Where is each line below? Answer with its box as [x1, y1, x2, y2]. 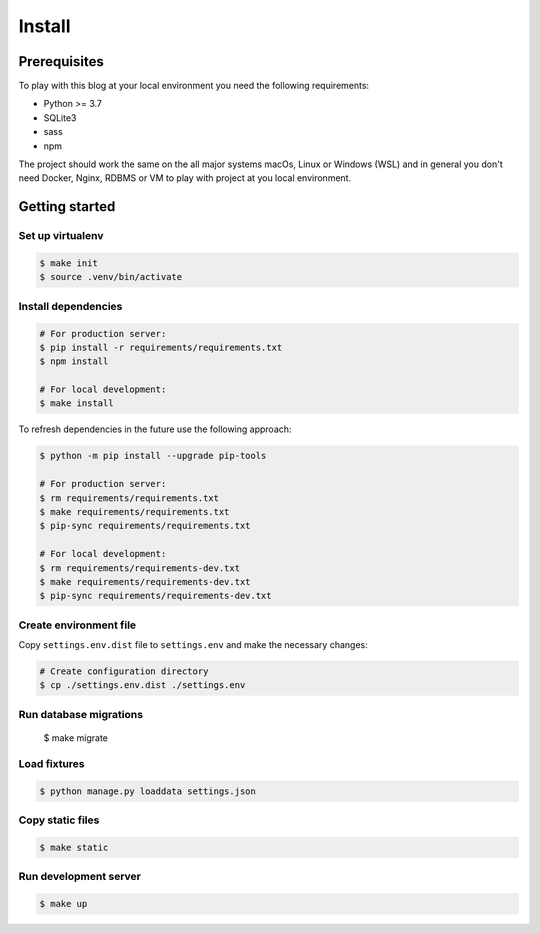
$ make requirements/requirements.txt [39, 506, 230, 517]
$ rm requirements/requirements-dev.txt [39, 562, 240, 574]
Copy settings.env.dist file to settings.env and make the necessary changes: [18, 639, 369, 651]
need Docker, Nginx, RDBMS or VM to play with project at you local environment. [18, 172, 352, 184]
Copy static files [18, 813, 100, 827]
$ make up [39, 898, 88, 909]
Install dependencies [18, 299, 123, 313]
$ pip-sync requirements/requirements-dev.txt [39, 590, 272, 602]
